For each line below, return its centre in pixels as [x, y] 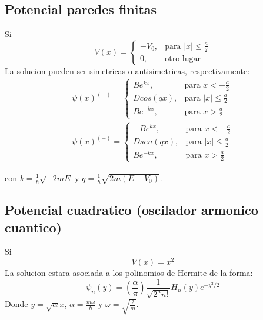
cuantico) [33, 227]
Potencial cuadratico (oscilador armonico [131, 210]
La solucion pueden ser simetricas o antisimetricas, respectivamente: [127, 70]
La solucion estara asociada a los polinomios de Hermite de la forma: [129, 273]
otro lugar [183, 59]
